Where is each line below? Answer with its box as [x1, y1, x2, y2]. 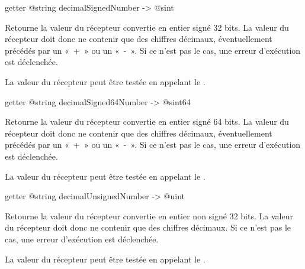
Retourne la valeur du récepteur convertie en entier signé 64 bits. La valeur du [5, 115, 289, 128]
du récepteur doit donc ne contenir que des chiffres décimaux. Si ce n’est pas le [5, 221, 291, 234]
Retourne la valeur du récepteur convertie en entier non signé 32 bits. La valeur [5, 209, 293, 222]
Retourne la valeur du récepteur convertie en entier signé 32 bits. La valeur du [5, 21, 289, 33]
